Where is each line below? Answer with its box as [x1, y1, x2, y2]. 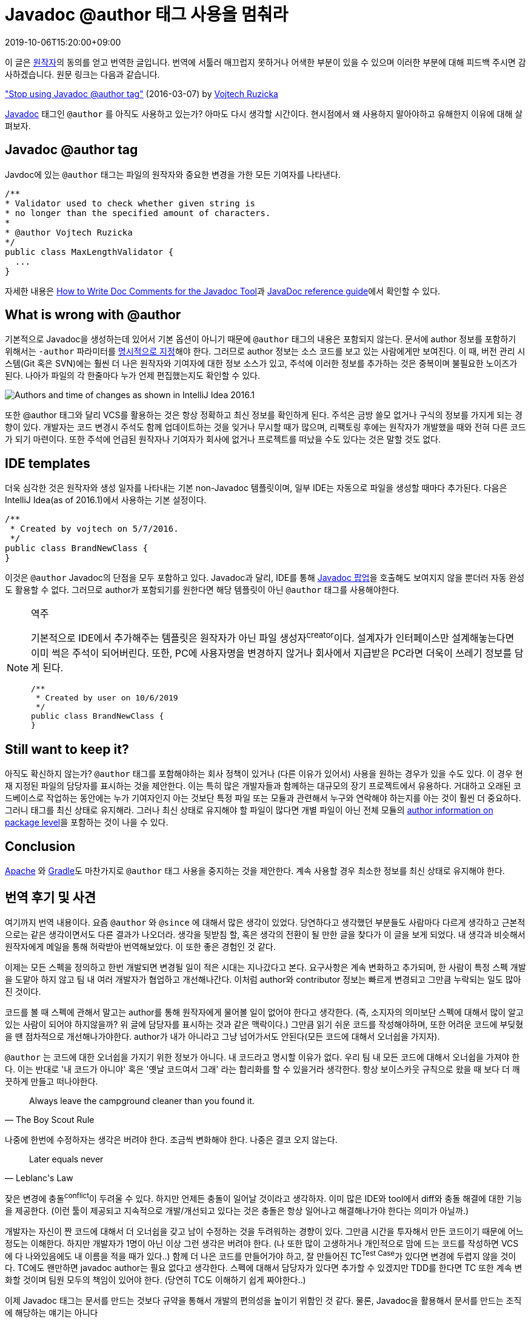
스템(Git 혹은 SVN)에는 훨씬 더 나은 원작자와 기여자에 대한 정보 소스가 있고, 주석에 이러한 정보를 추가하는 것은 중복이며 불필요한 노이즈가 [5, 358, 518, 369]
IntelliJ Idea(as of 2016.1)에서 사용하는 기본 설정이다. [5, 495, 207, 506]
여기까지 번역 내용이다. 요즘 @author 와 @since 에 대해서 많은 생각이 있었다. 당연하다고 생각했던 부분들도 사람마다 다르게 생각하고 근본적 [5, 917, 526, 928]
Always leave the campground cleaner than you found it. [29, 1096, 255, 1107]
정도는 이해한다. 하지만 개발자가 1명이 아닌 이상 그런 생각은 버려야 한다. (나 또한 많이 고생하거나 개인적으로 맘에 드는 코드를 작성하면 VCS [5, 1238, 519, 1249]
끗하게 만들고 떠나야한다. [5, 1076, 98, 1087]
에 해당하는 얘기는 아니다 [5, 1307, 98, 1318]
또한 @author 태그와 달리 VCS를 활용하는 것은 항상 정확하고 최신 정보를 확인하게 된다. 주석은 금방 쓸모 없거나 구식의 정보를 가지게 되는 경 [5, 410, 523, 421]
